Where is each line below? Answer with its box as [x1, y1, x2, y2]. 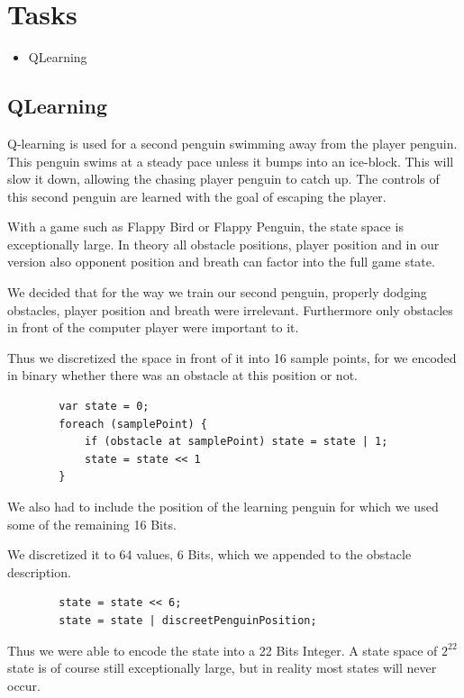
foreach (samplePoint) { [59, 417, 207, 431]
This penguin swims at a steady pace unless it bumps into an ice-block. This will [7, 151, 454, 170]
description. [7, 562, 71, 581]
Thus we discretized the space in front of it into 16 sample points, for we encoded [7, 348, 457, 367]
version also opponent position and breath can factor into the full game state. [7, 252, 435, 271]
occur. [7, 675, 41, 694]
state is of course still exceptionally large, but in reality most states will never [7, 658, 437, 677]
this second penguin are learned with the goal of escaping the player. [7, 186, 387, 205]
